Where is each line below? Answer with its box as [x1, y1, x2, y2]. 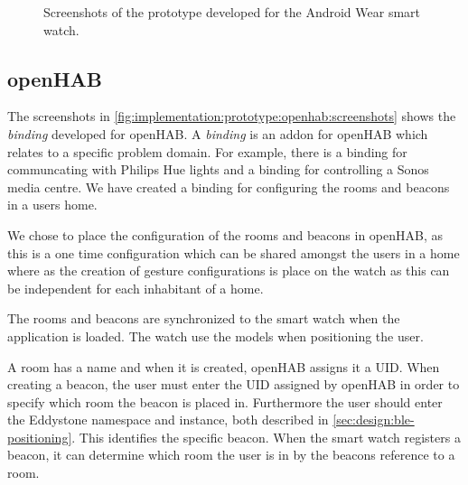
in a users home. [7, 195, 98, 214]
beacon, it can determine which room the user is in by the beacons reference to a [7, 445, 455, 464]
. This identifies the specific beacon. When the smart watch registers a [71, 427, 461, 446]
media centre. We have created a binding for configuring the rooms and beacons [7, 177, 450, 196]
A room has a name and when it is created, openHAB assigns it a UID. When [7, 357, 440, 376]
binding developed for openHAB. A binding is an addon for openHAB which [7, 124, 428, 143]
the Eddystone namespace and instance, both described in [7, 410, 329, 429]
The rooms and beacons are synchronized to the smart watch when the [7, 309, 400, 328]
